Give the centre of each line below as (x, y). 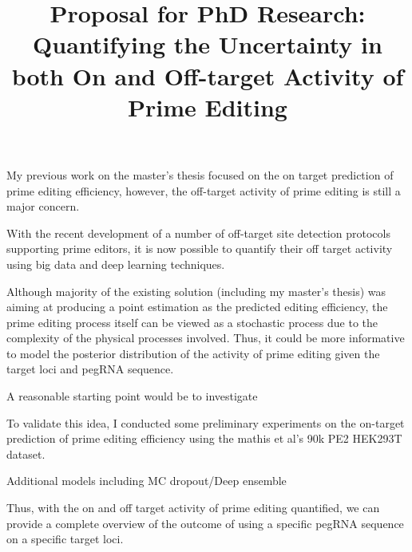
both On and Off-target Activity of (208, 75)
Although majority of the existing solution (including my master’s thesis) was (196, 291)
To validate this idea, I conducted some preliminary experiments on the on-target (206, 422)
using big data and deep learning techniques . (116, 264)
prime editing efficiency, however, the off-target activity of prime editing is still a (204, 190)
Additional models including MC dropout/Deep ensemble (147, 481)
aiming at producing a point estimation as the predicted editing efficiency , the (197, 307)
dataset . (26, 453)
